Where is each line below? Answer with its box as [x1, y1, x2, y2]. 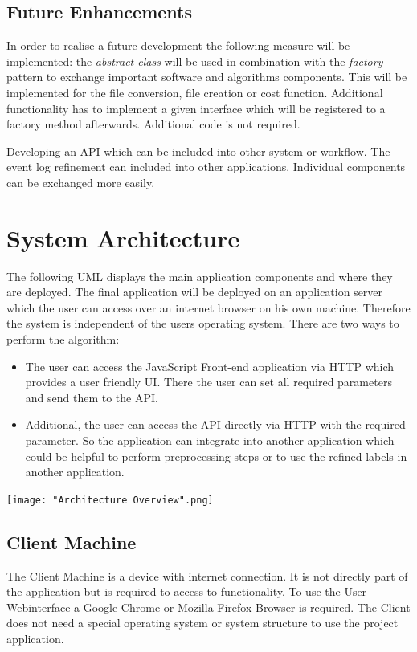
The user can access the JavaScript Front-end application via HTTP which [25, 357, 395, 374]
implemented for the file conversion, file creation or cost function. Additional [6, 84, 383, 100]
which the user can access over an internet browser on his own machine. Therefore [6, 299, 411, 316]
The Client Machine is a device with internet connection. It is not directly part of [6, 567, 408, 584]
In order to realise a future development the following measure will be [6, 37, 350, 54]
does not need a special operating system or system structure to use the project [6, 614, 399, 631]
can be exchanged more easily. [6, 173, 155, 190]
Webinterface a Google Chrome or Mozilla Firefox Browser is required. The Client [6, 598, 411, 615]
